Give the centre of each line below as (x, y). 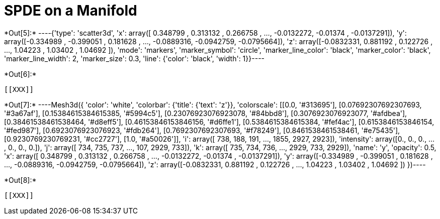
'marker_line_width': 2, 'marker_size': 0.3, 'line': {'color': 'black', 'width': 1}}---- (135, 58)
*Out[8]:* (20, 180)
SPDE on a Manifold (71, 11)
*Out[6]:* (20, 74)
